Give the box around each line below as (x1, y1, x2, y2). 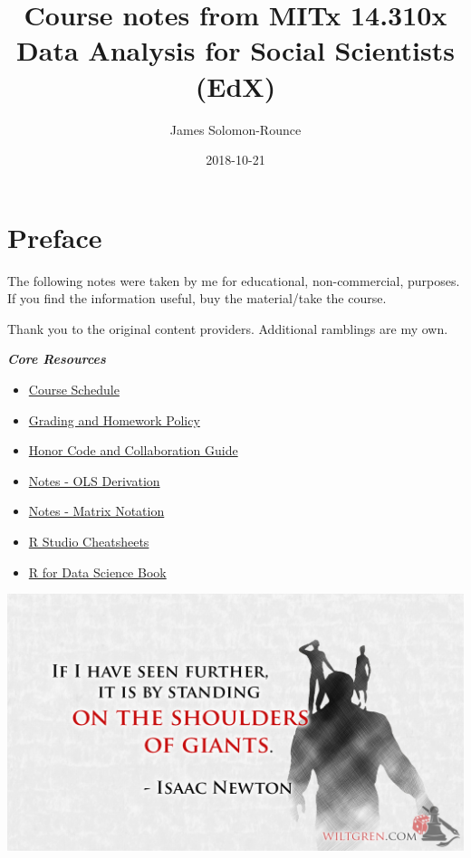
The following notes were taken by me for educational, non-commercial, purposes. (7, 271, 460, 290)
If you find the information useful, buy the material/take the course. (7, 289, 387, 308)
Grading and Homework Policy (28, 410, 200, 429)
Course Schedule (28, 380, 120, 398)
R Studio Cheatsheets (28, 531, 149, 550)
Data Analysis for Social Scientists (16, 32, 455, 69)
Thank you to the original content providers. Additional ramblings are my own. (7, 319, 448, 338)
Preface (7, 218, 102, 255)
